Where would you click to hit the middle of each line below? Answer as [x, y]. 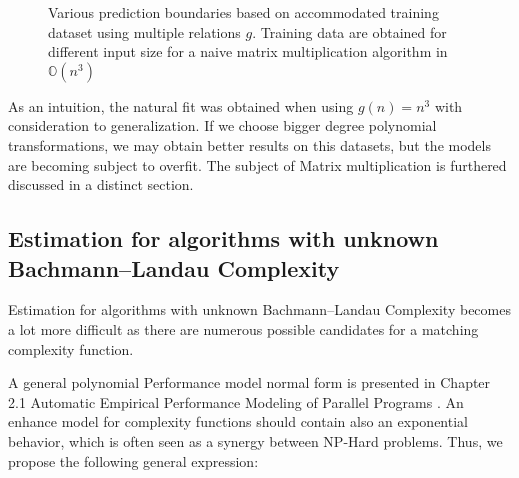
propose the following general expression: [133, 460]
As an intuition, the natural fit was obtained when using [181, 105]
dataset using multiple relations [144, 31]
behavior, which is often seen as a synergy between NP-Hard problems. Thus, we [255, 440]
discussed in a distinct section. [101, 184]
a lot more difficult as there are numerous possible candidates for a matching [243, 328]
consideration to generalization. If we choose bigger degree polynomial [222, 125]
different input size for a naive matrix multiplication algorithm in [248, 51]
